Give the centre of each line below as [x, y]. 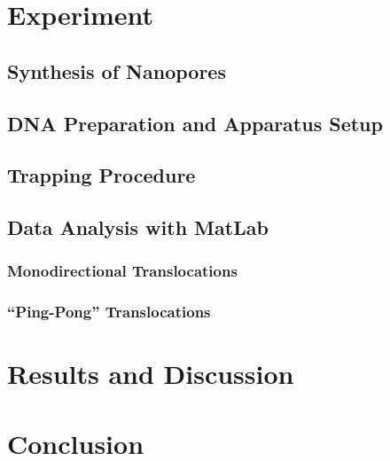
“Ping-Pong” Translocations [109, 312]
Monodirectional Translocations [122, 271]
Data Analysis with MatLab [138, 227]
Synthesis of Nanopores [117, 70]
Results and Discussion [151, 374]
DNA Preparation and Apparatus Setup [195, 123]
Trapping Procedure [101, 175]
